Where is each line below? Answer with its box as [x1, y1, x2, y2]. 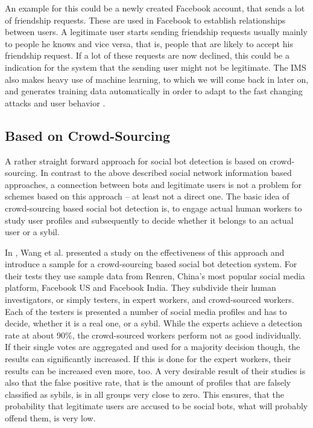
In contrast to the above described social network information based [40, 166, 292, 179]
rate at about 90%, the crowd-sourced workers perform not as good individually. [5, 328, 302, 341]
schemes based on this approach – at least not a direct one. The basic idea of [5, 190, 289, 203]
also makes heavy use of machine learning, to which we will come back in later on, [5, 73, 309, 85]
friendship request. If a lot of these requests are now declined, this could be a [5, 49, 289, 62]
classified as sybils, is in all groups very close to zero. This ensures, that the [5, 387, 284, 400]
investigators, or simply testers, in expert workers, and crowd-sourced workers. [5, 293, 294, 306]
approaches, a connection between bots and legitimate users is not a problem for [5, 178, 302, 190]
